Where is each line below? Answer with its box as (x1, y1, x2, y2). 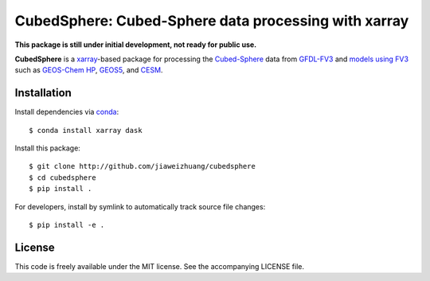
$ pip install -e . (29, 220, 105, 229)
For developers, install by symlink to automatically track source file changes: (14, 201, 266, 211)
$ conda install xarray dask (29, 126, 143, 135)
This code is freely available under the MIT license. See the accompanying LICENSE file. (14, 261, 304, 271)
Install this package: (14, 143, 81, 153)
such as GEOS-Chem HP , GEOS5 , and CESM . (14, 65, 163, 75)
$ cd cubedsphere (29, 173, 96, 182)
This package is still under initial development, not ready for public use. (14, 40, 257, 49)
